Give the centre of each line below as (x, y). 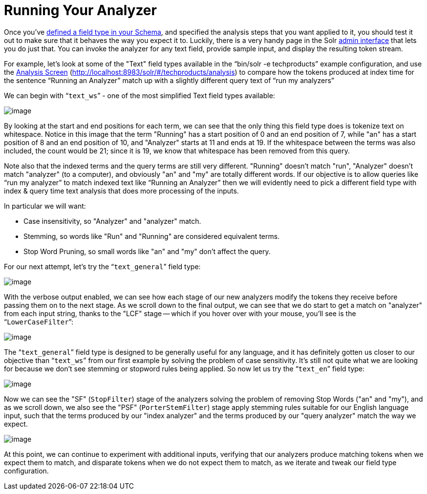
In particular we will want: (45, 206)
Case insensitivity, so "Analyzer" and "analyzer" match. (112, 221)
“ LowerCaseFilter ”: (39, 322)
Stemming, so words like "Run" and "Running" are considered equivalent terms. (152, 236)
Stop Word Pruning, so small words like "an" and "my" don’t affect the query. (147, 251)
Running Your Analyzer (80, 10)
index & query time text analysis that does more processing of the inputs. (121, 191)
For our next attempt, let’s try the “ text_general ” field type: (102, 266)
